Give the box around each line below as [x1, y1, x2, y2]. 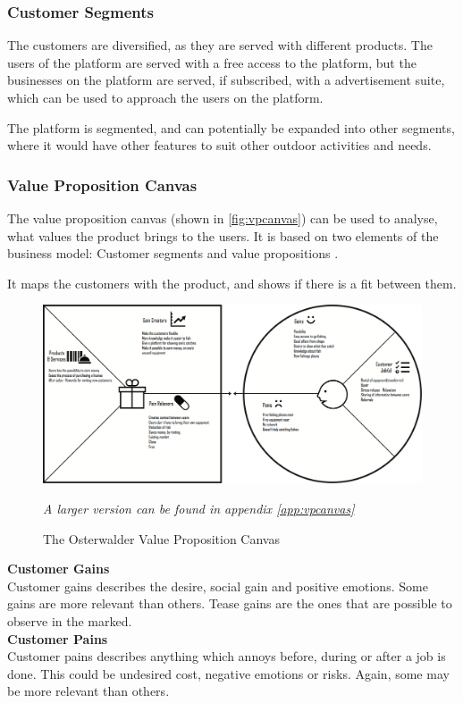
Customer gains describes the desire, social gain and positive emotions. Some [7, 576, 428, 595]
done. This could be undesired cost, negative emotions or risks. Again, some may [7, 664, 450, 682]
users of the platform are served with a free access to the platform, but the [7, 53, 417, 71]
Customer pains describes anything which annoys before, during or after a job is [7, 647, 446, 665]
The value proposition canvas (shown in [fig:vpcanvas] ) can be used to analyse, [7, 209, 438, 227]
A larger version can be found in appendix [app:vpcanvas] [43, 498, 355, 517]
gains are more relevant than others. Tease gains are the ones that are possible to [7, 594, 452, 613]
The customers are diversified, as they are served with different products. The [7, 36, 433, 54]
